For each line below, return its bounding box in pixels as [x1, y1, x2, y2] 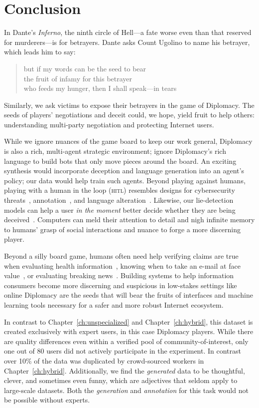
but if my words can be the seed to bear [23, 63, 146, 73]
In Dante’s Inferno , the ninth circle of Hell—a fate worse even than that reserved [4, 27, 252, 37]
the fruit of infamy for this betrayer [23, 73, 132, 83]
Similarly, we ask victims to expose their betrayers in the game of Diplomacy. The [4, 99, 255, 110]
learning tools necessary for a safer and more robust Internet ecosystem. [4, 299, 224, 310]
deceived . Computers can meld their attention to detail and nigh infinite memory [4, 214, 255, 225]
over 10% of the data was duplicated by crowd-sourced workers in [4, 355, 204, 366]
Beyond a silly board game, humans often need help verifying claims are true [4, 251, 239, 261]
